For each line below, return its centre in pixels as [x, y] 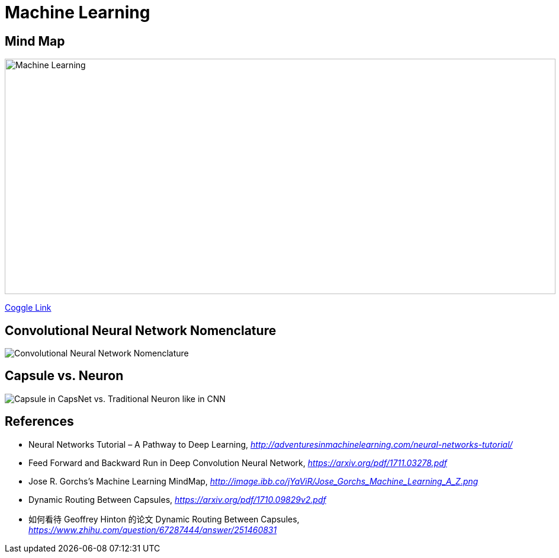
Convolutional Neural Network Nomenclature [141, 330]
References [39, 422]
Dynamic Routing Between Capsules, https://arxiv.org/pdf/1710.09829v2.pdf [177, 499]
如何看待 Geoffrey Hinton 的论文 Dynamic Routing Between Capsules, [164, 519]
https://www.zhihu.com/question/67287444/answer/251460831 [153, 530]
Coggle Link [28, 308]
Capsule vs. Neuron [64, 376]
